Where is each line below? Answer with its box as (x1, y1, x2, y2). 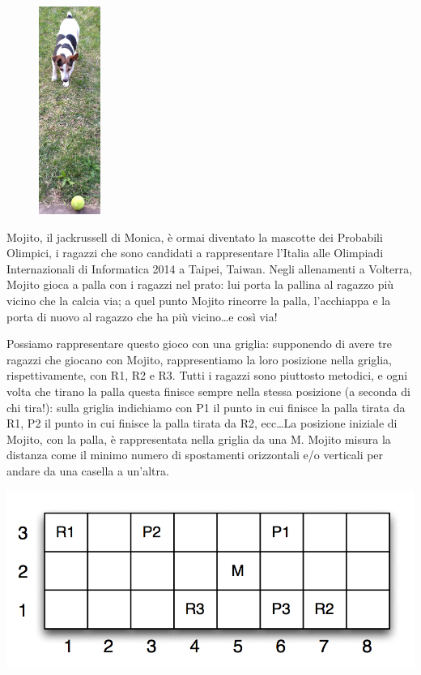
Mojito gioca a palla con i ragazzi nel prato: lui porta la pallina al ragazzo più (6, 276, 394, 293)
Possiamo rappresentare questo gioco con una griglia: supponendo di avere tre (6, 335, 393, 352)
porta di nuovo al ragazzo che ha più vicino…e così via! (6, 307, 278, 325)
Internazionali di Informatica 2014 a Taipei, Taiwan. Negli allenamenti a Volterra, (6, 260, 413, 277)
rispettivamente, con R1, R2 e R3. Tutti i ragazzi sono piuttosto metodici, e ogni (6, 367, 408, 384)
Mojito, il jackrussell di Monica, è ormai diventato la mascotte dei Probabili (6, 228, 383, 245)
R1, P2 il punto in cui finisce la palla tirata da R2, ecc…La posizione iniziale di (6, 415, 398, 432)
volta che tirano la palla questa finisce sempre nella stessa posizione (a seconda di (6, 382, 410, 399)
